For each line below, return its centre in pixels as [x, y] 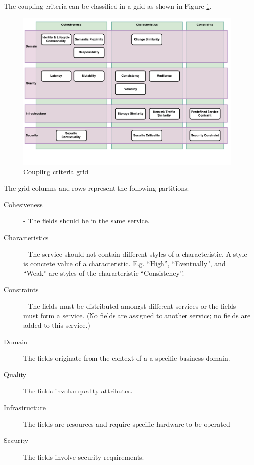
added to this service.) [57, 325]
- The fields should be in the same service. [87, 221]
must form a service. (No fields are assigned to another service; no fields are [137, 315]
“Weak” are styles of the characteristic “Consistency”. [104, 273]
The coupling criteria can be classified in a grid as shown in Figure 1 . [108, 6]
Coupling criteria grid [56, 171]
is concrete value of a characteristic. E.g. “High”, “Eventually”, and [125, 263]
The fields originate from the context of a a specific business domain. [127, 358]
